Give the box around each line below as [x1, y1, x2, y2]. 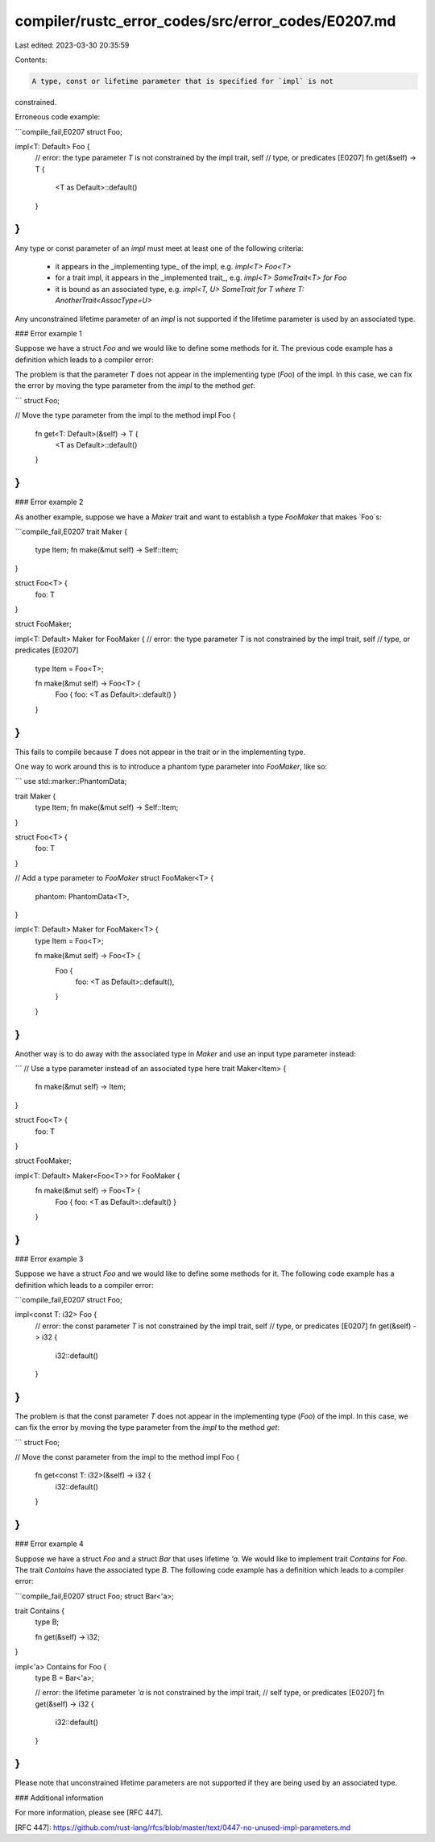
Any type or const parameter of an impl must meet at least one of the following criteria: [14, 243, 304, 253]
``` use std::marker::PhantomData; [14, 777, 127, 786]
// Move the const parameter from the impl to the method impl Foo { [14, 1452, 240, 1462]
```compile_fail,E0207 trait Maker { [14, 527, 128, 536]
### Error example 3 [14, 1254, 84, 1264]
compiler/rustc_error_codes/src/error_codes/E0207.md [14, 12, 396, 30]
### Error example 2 [14, 497, 84, 507]
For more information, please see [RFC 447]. [14, 1807, 164, 1818]
